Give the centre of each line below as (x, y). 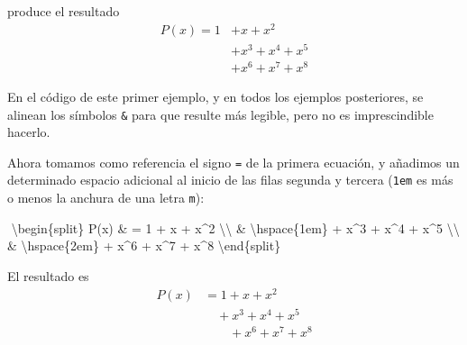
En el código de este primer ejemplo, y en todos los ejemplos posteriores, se (215, 96)
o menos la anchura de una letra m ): (106, 198)
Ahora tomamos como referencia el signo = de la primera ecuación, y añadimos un (233, 162)
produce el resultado (64, 11)
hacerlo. (29, 132)
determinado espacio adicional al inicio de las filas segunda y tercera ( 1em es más (230, 180)
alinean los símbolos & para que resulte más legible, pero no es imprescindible (220, 114)
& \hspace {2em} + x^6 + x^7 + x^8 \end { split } (144, 245)
